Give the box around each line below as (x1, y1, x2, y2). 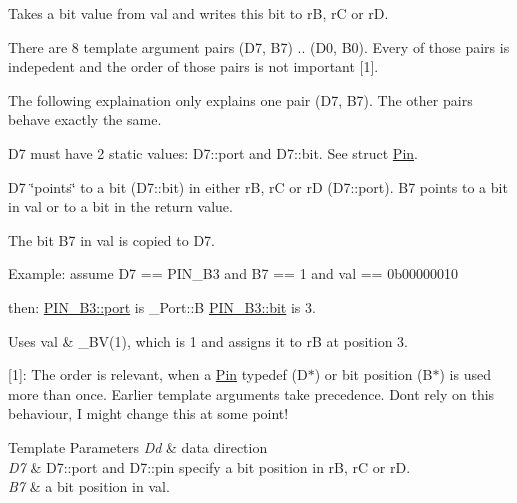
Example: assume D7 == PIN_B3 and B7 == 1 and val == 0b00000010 (8, 263, 458, 284)
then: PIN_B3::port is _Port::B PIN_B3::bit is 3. (8, 296, 316, 317)
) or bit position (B (314, 364, 433, 385)
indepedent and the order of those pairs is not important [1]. (8, 56, 379, 77)
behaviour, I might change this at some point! (8, 403, 289, 424)
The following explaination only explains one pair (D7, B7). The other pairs (8, 89, 473, 110)
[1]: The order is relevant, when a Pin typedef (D (8, 364, 308, 385)
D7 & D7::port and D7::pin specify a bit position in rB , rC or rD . (8, 456, 411, 477)
